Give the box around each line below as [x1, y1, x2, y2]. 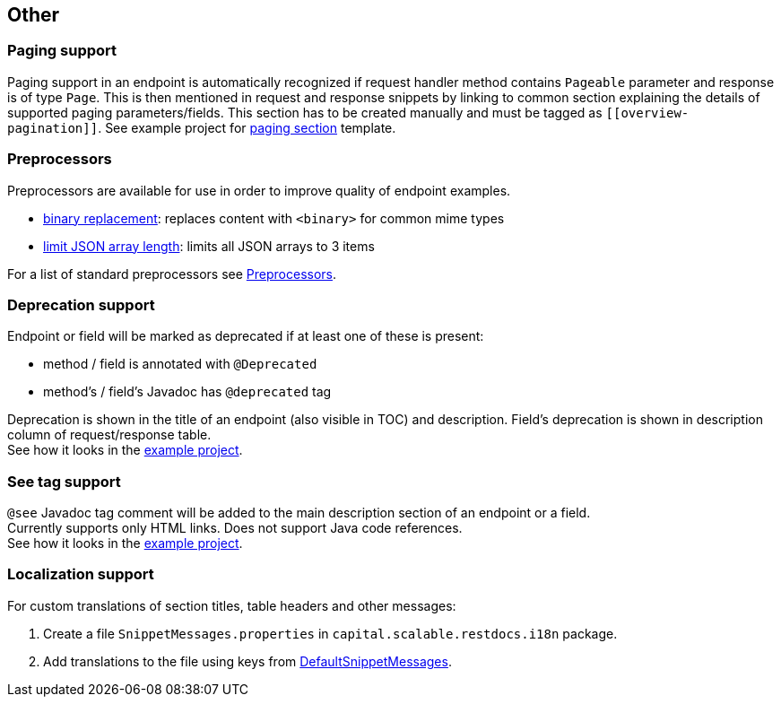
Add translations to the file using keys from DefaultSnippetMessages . [43, 653, 452, 669]
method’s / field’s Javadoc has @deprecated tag [43, 384, 332, 400]
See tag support [7, 472, 121, 491]
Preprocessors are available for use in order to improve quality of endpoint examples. [7, 182, 511, 198]
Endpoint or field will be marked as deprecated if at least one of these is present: [7, 328, 484, 344]
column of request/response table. [7, 427, 212, 443]
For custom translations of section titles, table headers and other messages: [7, 597, 456, 613]
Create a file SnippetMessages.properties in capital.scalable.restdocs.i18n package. [43, 625, 618, 641]
